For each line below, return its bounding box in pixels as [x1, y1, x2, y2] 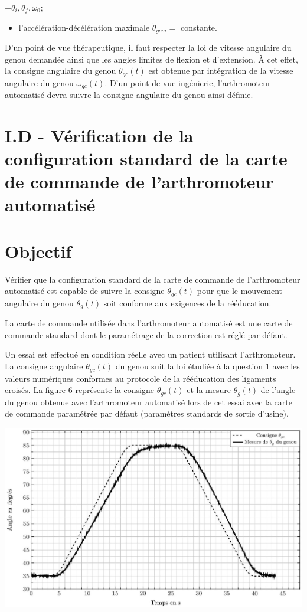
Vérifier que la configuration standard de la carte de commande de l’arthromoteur [5, 273, 301, 285]
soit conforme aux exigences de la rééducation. [103, 296, 272, 309]
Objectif [5, 238, 72, 263]
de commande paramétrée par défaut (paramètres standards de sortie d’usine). [5, 407, 289, 420]
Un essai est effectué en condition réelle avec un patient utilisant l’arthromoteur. [5, 348, 296, 361]
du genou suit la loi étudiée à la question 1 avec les [115, 360, 300, 372]
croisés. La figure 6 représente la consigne [5, 384, 155, 396]
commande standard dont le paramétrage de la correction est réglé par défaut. [5, 328, 288, 341]
